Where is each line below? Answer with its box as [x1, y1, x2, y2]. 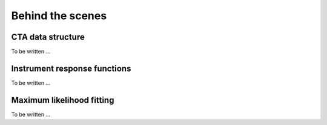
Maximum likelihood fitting [11, 95, 114, 105]
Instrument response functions [11, 63, 131, 73]
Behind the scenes [11, 9, 107, 22]
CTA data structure [11, 32, 85, 42]
